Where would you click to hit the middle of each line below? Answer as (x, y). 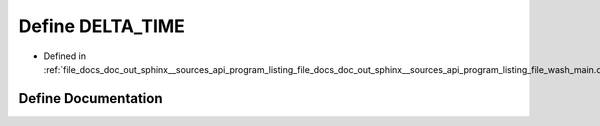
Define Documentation (90, 98)
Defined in (65, 56)
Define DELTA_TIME (101, 26)
